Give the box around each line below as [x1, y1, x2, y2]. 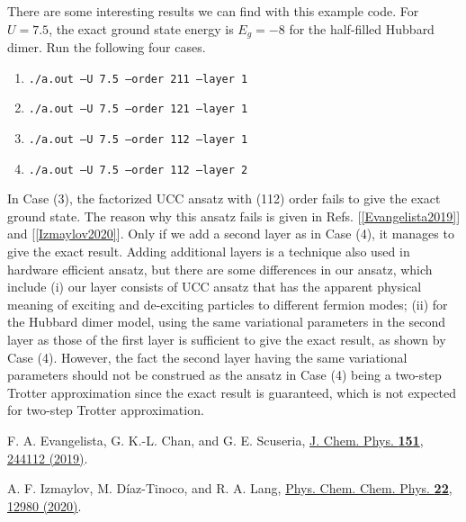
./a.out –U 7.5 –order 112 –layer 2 [28, 163, 248, 176]
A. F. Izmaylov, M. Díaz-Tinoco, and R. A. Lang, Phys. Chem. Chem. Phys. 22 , [7, 479, 453, 498]
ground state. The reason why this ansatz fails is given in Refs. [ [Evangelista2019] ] [7, 206, 461, 225]
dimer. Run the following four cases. [7, 38, 206, 57]
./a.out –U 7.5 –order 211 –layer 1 [28, 72, 248, 85]
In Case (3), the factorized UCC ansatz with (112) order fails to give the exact [7, 189, 441, 208]
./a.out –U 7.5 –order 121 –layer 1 [28, 103, 248, 116]
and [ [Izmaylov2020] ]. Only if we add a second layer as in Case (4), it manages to [7, 224, 454, 243]
